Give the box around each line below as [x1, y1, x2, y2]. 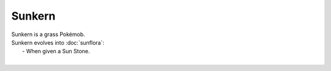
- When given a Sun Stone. [22, 48, 90, 55]
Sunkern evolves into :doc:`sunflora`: [11, 39, 104, 46]
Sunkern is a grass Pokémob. [11, 31, 85, 38]
